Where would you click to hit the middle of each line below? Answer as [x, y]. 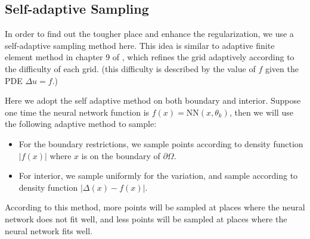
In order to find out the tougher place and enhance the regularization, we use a [149, 34]
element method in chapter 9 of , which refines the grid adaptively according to [150, 57]
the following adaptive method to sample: [81, 124]
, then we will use [261, 112]
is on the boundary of [121, 155]
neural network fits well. [49, 230]
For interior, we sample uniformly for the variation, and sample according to [158, 176]
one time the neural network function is [77, 112]
